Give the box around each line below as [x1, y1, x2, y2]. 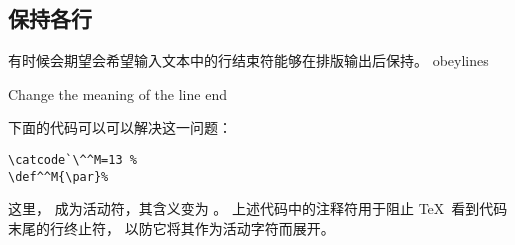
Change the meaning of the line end [8, 83, 227, 104]
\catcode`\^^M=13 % [8, 152, 137, 167]
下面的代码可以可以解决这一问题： [8, 117, 232, 138]
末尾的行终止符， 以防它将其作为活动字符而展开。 [8, 217, 335, 238]
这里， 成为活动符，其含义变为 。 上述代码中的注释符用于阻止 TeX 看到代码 [8, 198, 508, 219]
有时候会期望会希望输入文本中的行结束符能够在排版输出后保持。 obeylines [8, 50, 489, 71]
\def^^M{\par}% [8, 169, 109, 184]
